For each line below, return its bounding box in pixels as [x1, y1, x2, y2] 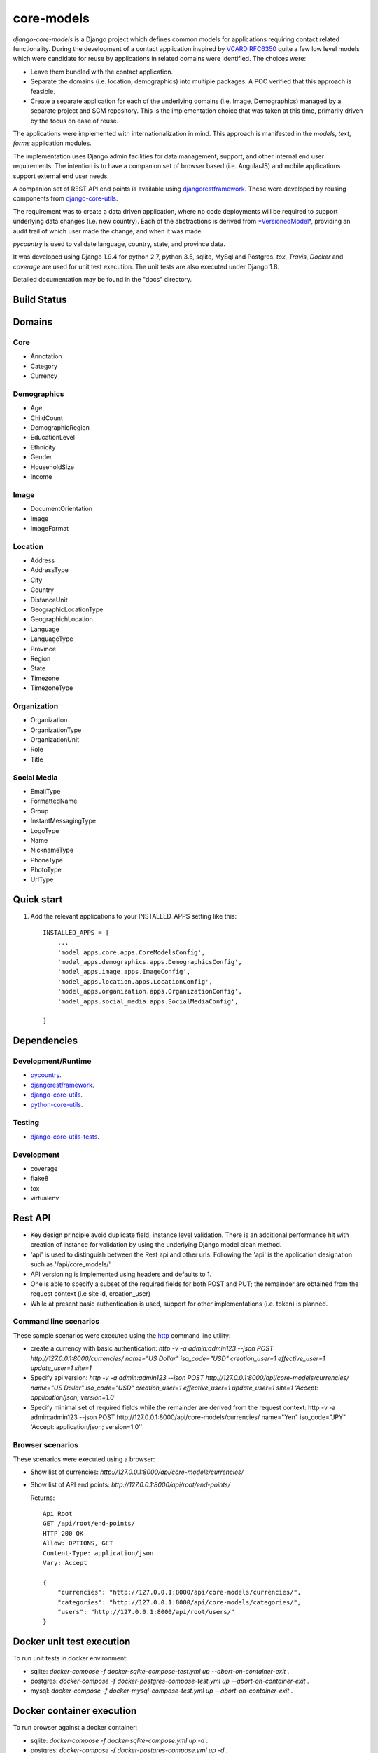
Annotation [30, 352, 62, 360]
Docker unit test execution [13, 1636, 131, 1648]
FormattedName [30, 797, 78, 806]
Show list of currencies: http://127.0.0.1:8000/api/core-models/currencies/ [30, 1468, 244, 1476]
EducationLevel [30, 433, 75, 442]
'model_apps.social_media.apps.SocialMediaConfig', [57, 997, 239, 1006]
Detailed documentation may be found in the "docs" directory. [13, 276, 192, 284]
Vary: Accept [43, 1559, 87, 1567]
